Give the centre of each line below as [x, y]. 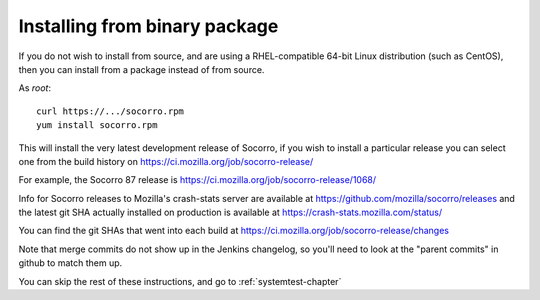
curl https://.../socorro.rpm [110, 111]
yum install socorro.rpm [97, 125]
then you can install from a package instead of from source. [141, 69]
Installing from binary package [148, 26]
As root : [35, 88]
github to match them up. [70, 263]
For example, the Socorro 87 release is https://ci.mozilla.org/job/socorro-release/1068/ [197, 180]
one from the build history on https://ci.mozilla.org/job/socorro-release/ [166, 161]
